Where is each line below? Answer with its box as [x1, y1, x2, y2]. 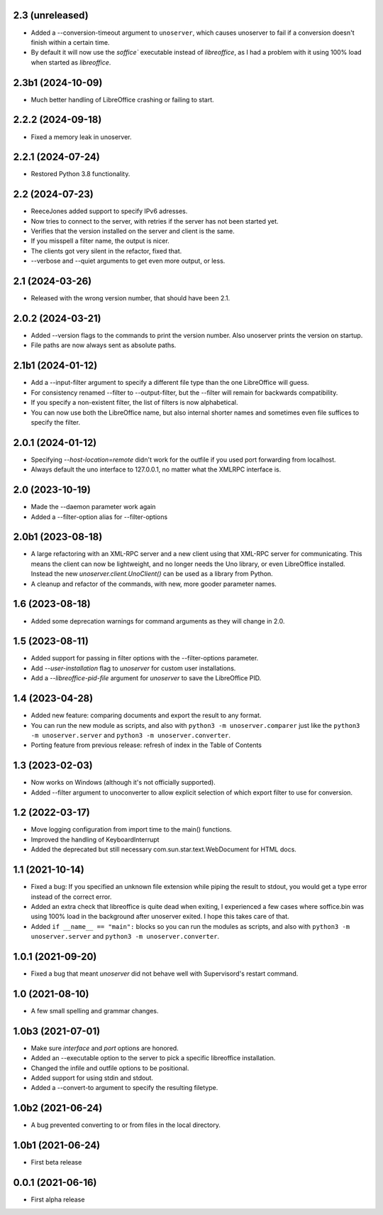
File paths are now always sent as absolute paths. [30, 341, 177, 349]
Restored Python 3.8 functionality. [30, 170, 131, 178]
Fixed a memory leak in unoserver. [30, 132, 132, 141]
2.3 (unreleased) [13, 9, 89, 21]
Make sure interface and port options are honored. [30, 1044, 179, 1052]
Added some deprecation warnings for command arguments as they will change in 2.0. [30, 616, 285, 625]
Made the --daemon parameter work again [30, 503, 156, 511]
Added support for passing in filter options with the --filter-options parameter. [30, 654, 259, 663]
